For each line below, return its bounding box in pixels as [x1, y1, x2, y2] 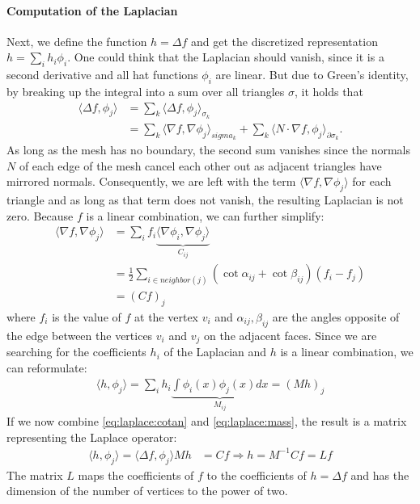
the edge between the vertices [6, 326, 153, 343]
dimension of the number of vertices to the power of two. [6, 482, 288, 499]
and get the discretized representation [191, 32, 378, 49]
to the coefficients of [206, 466, 307, 483]
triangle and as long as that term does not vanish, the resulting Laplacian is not [6, 191, 404, 208]
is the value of [52, 308, 121, 325]
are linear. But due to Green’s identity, [215, 66, 409, 83]
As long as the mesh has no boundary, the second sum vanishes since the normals [6, 141, 410, 158]
